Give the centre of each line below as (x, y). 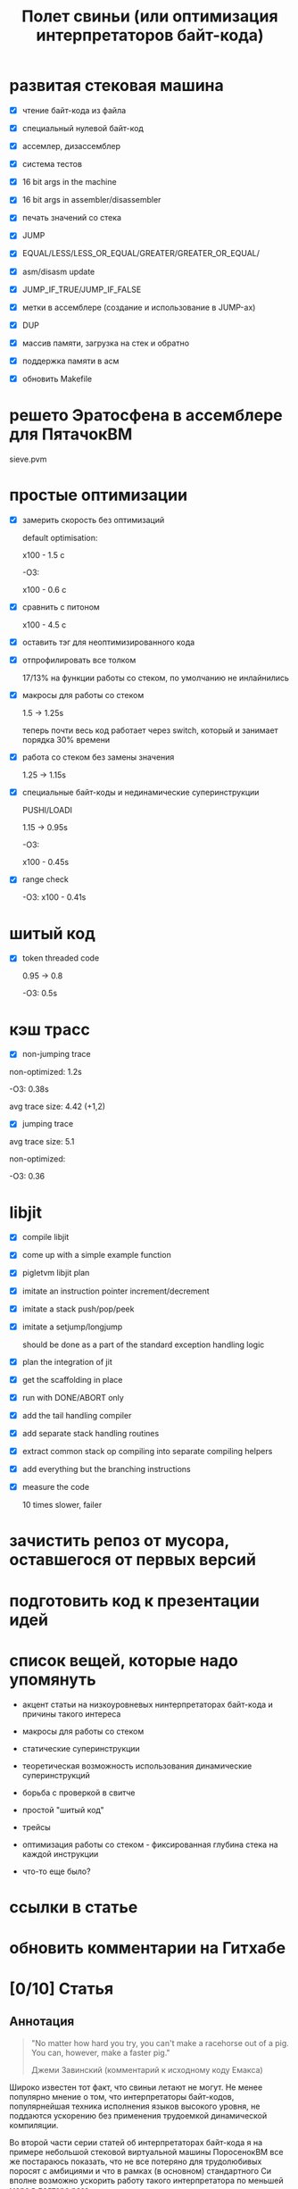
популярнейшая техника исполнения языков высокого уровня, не (135, 2106)
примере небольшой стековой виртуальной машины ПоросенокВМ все (146, 2152)
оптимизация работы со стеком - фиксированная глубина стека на (150, 1844)
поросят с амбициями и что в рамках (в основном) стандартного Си (141, 2170)
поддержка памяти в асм (70, 361)
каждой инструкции (60, 1853)
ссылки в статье (74, 1907)
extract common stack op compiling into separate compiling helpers (147, 1451)
